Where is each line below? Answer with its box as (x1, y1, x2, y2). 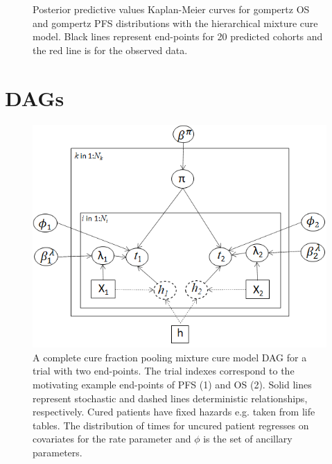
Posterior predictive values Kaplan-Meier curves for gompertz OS (33, 2, 310, 16)
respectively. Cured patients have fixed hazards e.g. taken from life (33, 404, 315, 419)
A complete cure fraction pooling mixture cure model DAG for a (33, 350, 307, 364)
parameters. (33, 445, 82, 459)
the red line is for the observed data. (33, 42, 188, 57)
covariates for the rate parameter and (33, 431, 191, 446)
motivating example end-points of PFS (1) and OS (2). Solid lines (33, 377, 312, 391)
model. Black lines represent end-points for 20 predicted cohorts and (33, 29, 323, 44)
